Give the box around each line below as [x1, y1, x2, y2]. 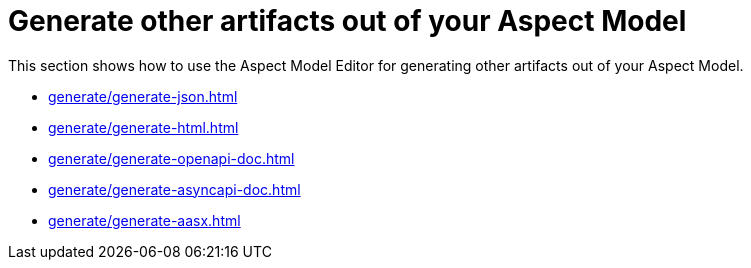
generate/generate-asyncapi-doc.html [48, 180, 301, 198]
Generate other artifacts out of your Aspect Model [8, 4, 687, 38]
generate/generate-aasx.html [48, 211, 241, 229]
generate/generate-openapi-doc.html [48, 149, 295, 167]
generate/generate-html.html [48, 118, 239, 136]
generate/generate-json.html [48, 87, 238, 105]
